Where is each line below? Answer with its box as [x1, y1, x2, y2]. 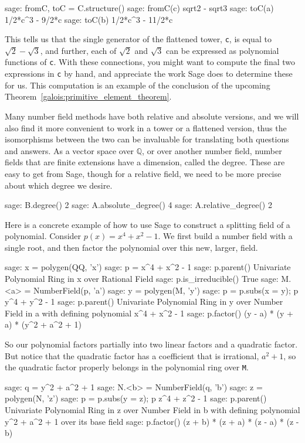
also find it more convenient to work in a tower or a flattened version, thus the [5, 121, 287, 134]
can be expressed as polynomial [166, 44, 279, 56]
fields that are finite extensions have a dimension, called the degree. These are [5, 156, 285, 168]
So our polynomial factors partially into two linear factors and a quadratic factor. [5, 338, 298, 350]
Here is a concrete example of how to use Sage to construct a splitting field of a [5, 218, 290, 230]
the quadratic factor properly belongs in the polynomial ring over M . [5, 361, 249, 373]
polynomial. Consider [5, 230, 82, 242]
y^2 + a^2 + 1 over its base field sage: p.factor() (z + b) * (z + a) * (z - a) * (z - [5, 415, 299, 427]
